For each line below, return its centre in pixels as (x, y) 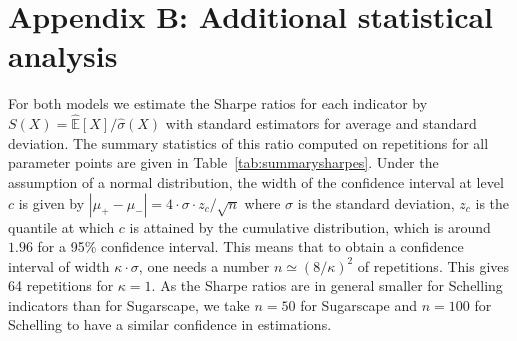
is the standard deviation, (376, 202)
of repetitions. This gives (433, 265)
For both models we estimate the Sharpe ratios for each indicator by (218, 103)
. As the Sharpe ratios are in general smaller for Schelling (327, 285)
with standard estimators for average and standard (321, 123)
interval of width (59, 265)
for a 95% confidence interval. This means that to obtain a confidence (250, 246)
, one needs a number (204, 265)
